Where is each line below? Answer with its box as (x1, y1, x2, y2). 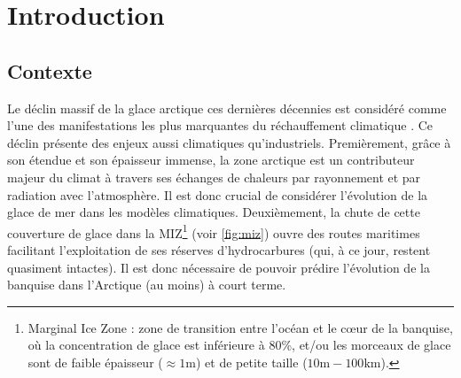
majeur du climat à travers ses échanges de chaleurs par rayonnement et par (7, 167, 421, 186)
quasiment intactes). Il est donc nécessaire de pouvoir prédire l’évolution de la (7, 258, 430, 276)
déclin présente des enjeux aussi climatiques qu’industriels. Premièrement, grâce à (7, 133, 451, 151)
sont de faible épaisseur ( (27, 352, 163, 371)
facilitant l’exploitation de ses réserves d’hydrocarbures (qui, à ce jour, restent (7, 240, 431, 258)
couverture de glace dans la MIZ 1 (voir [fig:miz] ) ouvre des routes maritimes (7, 220, 420, 242)
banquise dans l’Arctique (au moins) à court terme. (7, 275, 286, 294)
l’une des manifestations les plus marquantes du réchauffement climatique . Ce (7, 116, 434, 135)
